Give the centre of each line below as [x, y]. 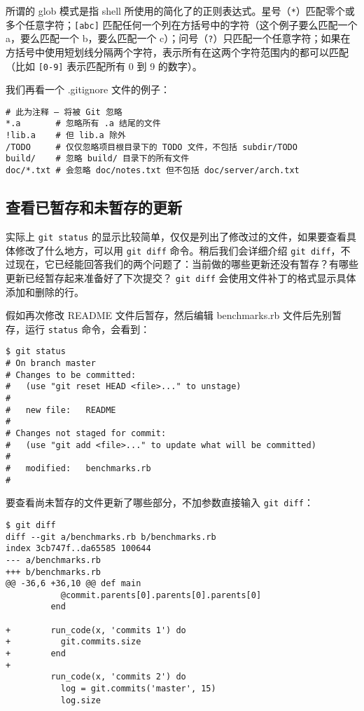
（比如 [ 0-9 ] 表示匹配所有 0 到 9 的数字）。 [104, 66]
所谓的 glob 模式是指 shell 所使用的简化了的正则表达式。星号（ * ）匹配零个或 [180, 11]
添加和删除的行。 [45, 291]
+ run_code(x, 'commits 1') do [96, 630]
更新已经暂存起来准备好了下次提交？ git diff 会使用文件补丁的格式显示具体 [181, 277]
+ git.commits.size [73, 642]
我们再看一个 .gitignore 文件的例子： [88, 89]
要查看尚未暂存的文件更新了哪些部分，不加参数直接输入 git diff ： [160, 502]
